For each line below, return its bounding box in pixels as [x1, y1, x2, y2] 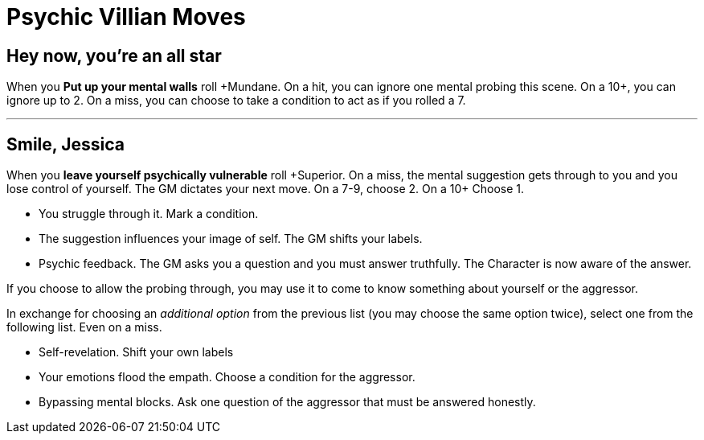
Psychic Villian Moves [6, 3, 246, 31]
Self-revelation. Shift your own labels [39, 345, 234, 360]
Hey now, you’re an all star [6, 45, 222, 66]
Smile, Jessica [6, 134, 125, 154]
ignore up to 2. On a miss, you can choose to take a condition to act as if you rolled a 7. [6, 93, 466, 108]
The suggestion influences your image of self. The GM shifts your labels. [39, 232, 423, 246]
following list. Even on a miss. [6, 320, 162, 335]
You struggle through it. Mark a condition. [39, 207, 259, 221]
